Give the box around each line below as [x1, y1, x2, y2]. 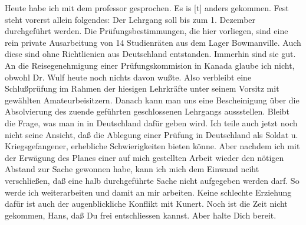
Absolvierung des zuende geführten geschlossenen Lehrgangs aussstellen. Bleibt [5, 105, 290, 117]
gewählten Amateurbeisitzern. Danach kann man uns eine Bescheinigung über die [5, 93, 300, 106]
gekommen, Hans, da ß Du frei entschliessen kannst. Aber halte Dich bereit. [5, 209, 277, 221]
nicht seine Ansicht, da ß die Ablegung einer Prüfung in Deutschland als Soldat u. [5, 128, 298, 140]
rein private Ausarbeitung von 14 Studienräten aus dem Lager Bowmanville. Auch [5, 36, 301, 48]
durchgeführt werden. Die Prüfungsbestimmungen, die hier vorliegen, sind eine [5, 25, 288, 37]
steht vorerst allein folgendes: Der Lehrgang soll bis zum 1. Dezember [5, 13, 256, 25]
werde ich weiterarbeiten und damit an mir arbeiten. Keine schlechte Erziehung [5, 186, 292, 198]
